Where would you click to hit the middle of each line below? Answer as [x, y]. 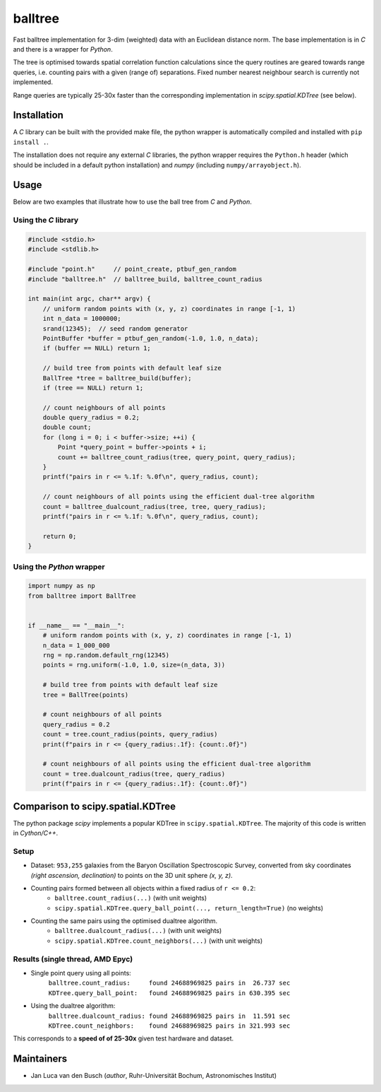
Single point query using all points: [81, 973]
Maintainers [40, 1059]
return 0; [60, 536]
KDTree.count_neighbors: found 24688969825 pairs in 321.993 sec [169, 1026]
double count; [67, 427]
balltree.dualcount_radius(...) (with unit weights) [138, 931]
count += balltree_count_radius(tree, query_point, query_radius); [177, 457]
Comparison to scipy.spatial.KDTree [95, 806]
